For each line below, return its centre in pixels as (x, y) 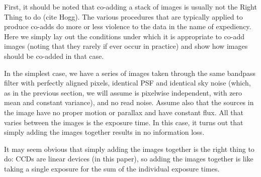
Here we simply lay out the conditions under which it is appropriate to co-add (124, 36)
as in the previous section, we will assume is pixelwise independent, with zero (123, 92)
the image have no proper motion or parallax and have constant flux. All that (124, 112)
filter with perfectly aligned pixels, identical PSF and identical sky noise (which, (127, 83)
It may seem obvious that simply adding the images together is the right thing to (129, 149)
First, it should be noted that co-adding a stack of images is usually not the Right (130, 7)
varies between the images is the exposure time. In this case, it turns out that (124, 122)
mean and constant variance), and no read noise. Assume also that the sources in (129, 102)
